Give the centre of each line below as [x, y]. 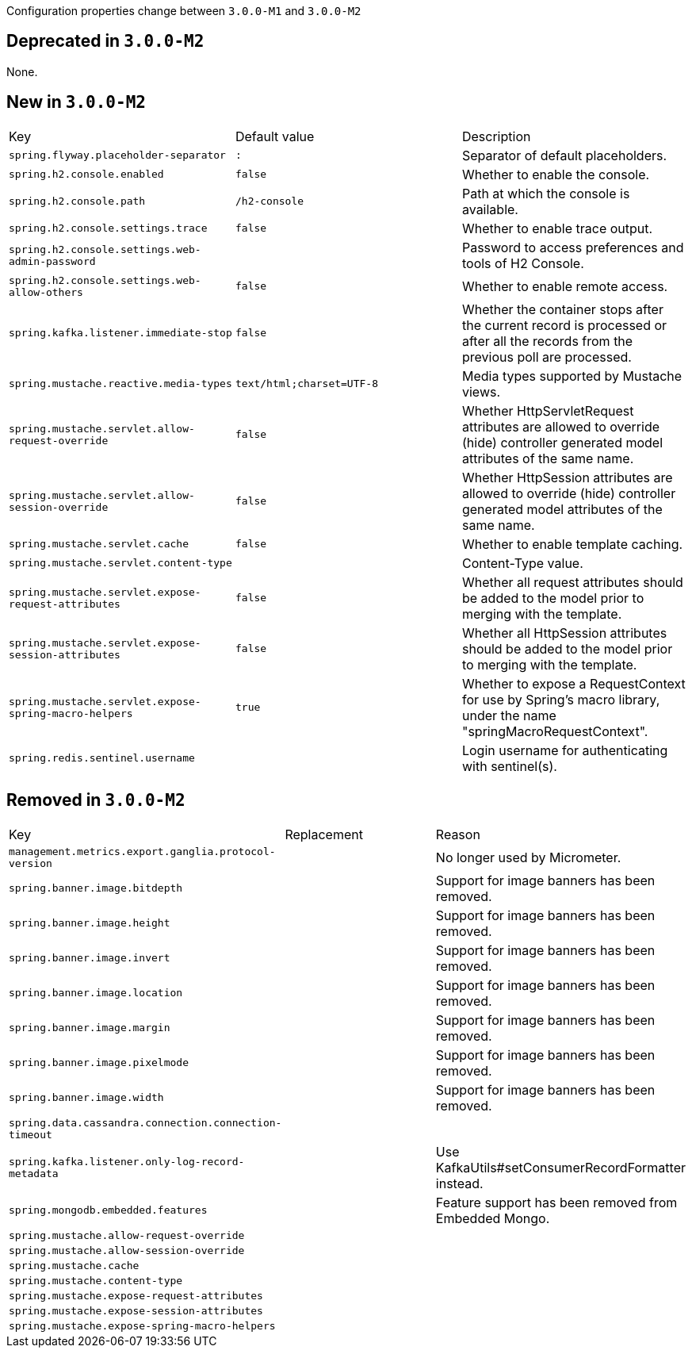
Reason [458, 834]
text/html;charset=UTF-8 [306, 384]
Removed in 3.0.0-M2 [96, 800]
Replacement [324, 834]
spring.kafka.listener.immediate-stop [120, 333]
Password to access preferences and [573, 247]
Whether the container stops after [562, 309]
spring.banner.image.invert [90, 958]
